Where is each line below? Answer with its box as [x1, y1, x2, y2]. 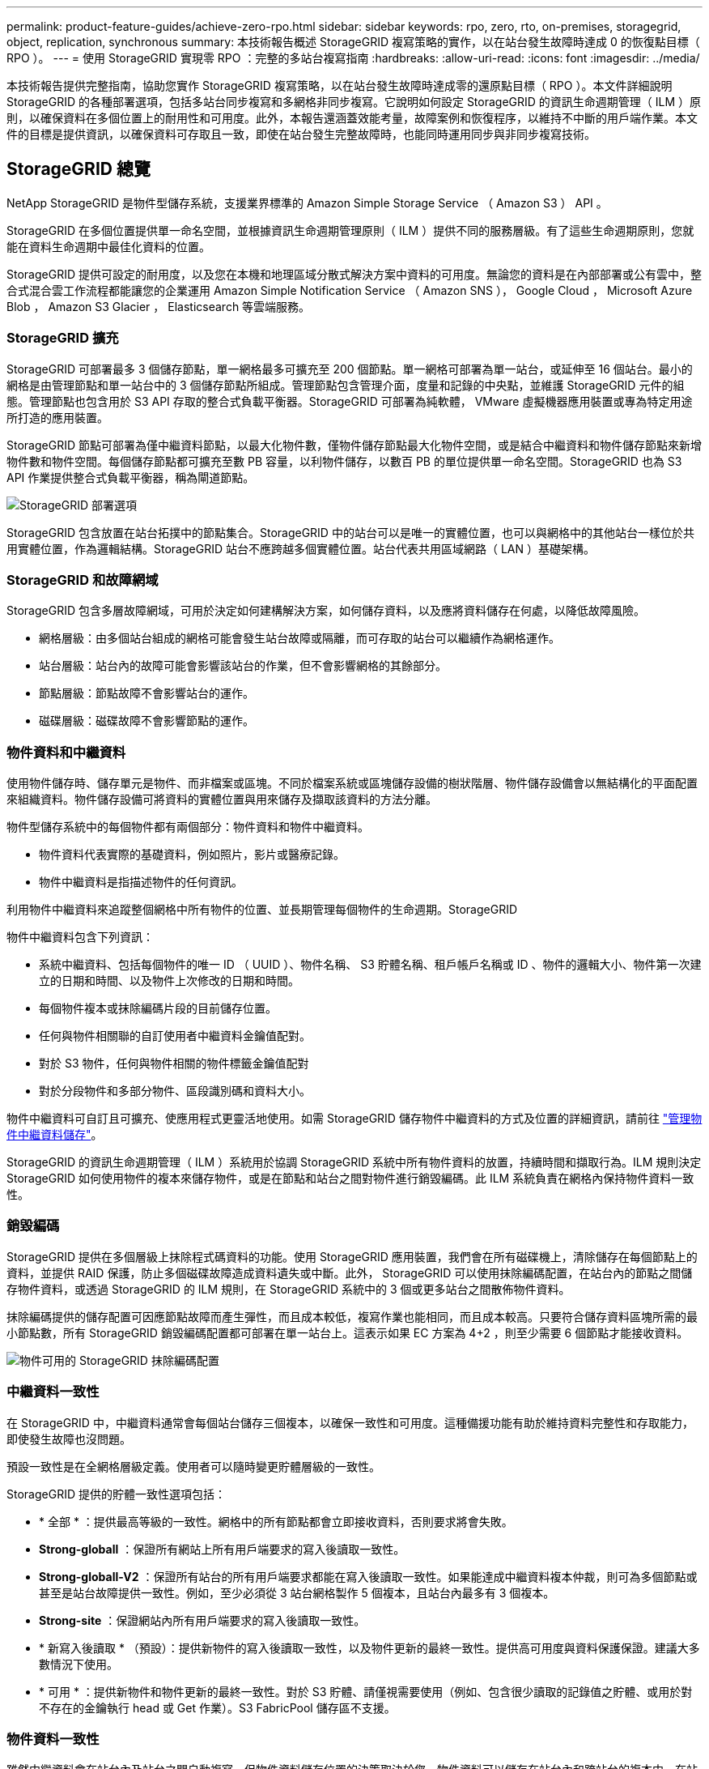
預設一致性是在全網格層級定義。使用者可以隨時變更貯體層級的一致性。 [6, 1459, 380, 1473]
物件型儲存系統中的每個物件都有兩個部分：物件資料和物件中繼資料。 [6, 820, 369, 834]
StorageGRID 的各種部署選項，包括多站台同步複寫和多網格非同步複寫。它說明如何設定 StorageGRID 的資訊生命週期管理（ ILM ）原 [6, 95, 702, 109]
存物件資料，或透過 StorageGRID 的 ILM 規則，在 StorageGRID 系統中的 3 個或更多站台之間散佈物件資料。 [6, 1281, 571, 1296]
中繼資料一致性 [6, 1383, 100, 1400]
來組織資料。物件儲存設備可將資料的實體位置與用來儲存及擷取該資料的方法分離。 [6, 792, 437, 807]
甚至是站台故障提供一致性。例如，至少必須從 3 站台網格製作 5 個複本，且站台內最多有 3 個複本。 [39, 1585, 555, 1600]
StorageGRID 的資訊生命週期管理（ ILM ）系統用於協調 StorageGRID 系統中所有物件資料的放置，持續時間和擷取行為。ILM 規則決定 [6, 1155, 702, 1170]
